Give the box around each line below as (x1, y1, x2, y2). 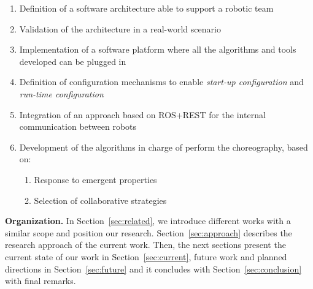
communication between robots (19, 120, 137, 133)
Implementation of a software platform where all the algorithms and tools (19, 43, 296, 56)
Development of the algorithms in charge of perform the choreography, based (19, 140, 308, 153)
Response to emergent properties (34, 173, 157, 186)
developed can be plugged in (19, 54, 126, 67)
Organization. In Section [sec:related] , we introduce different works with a (5, 214, 291, 227)
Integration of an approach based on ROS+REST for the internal (19, 108, 266, 121)
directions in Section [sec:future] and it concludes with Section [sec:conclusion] (5, 262, 302, 275)
